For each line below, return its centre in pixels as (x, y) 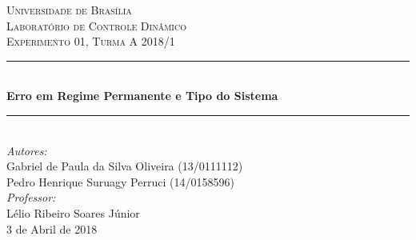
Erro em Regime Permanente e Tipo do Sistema (142, 96)
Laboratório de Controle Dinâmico (96, 25)
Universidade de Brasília (69, 10)
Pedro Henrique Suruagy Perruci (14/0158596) (120, 181)
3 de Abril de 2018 (52, 228)
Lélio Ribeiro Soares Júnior (73, 212)
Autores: (27, 150)
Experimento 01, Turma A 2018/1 (91, 41)
